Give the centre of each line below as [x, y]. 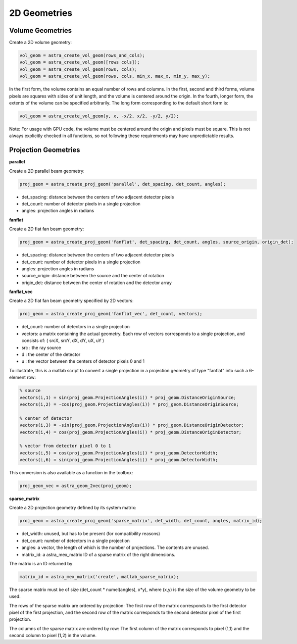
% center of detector [46, 418]
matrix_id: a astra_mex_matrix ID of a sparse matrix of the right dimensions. [99, 554]
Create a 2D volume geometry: [40, 43]
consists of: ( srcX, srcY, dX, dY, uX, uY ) [63, 341]
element [17, 377]
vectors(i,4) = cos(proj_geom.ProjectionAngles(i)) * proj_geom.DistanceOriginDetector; [131, 432]
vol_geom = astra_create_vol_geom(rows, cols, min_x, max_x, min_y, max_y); [115, 76]
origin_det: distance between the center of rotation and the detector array [97, 283]
